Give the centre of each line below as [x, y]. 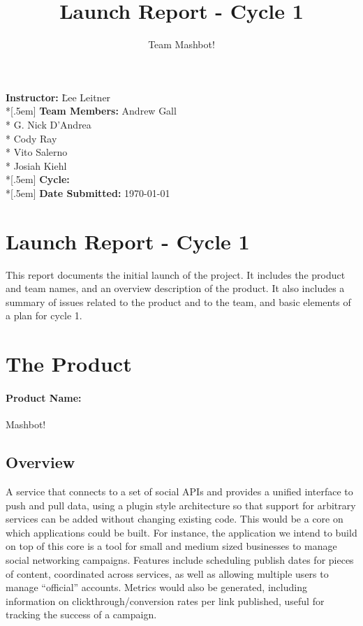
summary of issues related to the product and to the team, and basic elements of [178, 301]
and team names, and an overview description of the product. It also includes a [175, 288]
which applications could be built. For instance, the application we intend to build [181, 532]
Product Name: [44, 397]
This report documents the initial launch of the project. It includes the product [176, 274]
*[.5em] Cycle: [38, 179]
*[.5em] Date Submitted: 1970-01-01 [88, 192]
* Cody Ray [31, 138]
